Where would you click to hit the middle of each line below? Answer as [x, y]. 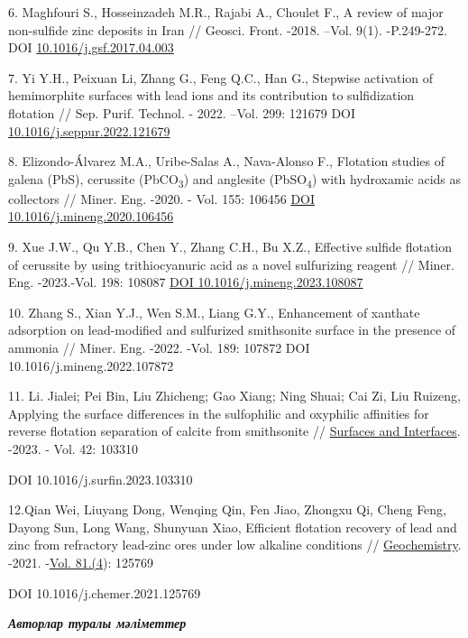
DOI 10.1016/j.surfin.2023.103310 [101, 479]
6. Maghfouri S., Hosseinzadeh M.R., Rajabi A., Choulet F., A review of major [226, 12]
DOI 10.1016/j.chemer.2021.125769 [105, 592]
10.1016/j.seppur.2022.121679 [89, 130]
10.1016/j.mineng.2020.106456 [91, 216]
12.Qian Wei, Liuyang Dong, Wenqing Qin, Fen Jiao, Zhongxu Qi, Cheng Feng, [228, 509]
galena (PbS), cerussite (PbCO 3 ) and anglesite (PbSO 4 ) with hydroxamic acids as [234, 180]
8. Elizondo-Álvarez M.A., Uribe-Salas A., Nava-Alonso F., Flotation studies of [226, 161]
